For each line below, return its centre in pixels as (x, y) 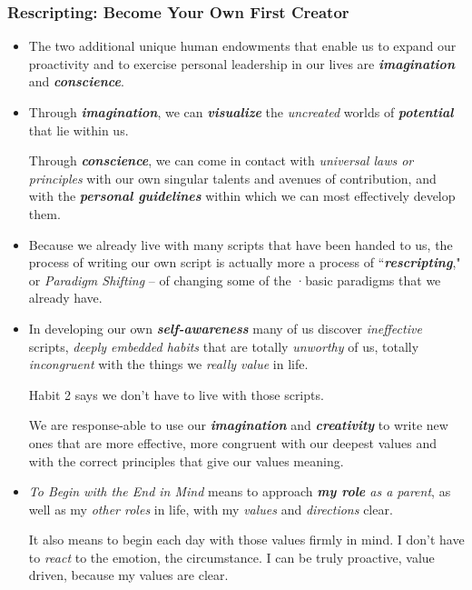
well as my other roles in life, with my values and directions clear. (211, 509)
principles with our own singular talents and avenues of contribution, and (232, 178)
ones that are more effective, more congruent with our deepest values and (232, 442)
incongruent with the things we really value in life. (168, 364)
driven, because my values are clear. (128, 575)
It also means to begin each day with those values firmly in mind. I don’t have (246, 540)
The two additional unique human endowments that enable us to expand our (242, 46)
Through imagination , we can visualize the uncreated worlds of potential (241, 112)
